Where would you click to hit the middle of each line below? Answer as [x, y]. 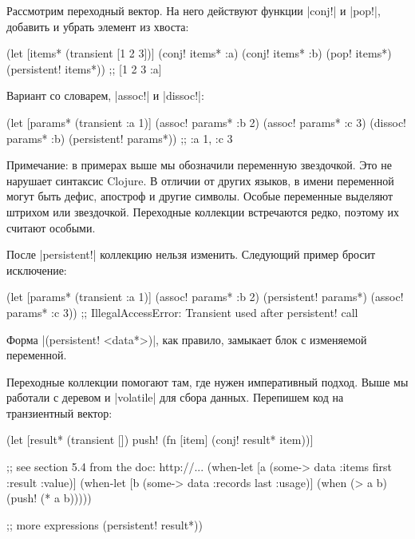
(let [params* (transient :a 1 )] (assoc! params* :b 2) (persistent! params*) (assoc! [205, 297]
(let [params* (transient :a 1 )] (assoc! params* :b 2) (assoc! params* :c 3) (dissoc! [207, 122]
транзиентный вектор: [59, 412]
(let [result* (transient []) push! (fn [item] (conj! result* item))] [160, 440]
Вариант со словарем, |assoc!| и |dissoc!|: [105, 95]
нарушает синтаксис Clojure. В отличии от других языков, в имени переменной [200, 180]
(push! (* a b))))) [49, 498]
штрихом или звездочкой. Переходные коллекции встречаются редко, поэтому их [203, 211]
